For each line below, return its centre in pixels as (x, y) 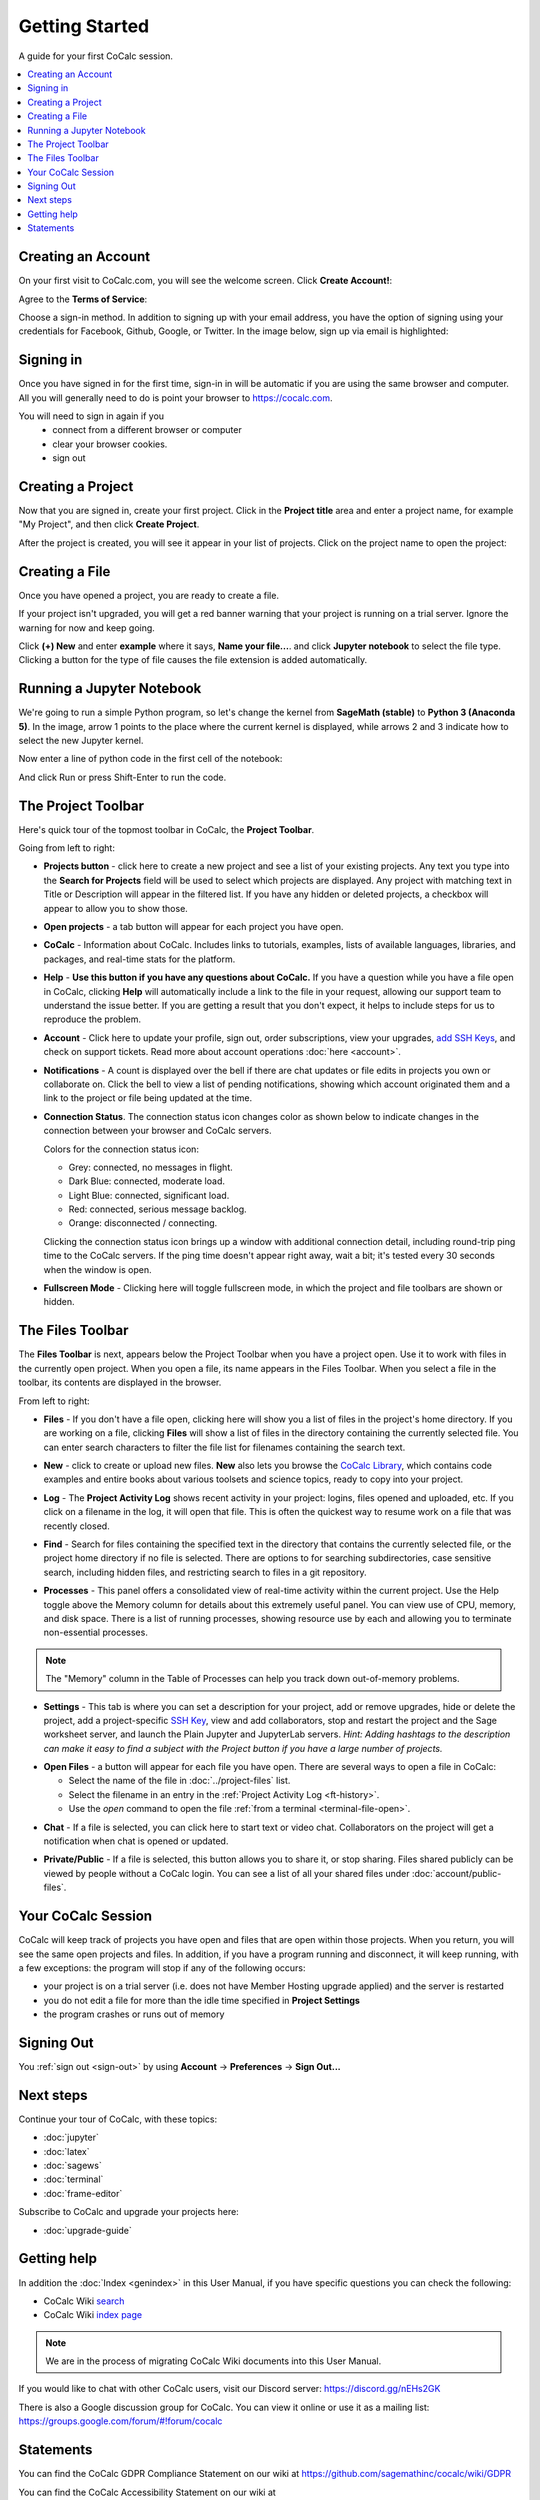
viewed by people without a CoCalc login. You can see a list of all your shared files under (226, 1873)
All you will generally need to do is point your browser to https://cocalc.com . (176, 397)
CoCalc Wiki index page (93, 2315)
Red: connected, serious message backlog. (157, 1209)
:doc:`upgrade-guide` (87, 2230)
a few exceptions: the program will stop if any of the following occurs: (162, 1967)
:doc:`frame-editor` (83, 2193)
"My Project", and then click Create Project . (109, 524)
